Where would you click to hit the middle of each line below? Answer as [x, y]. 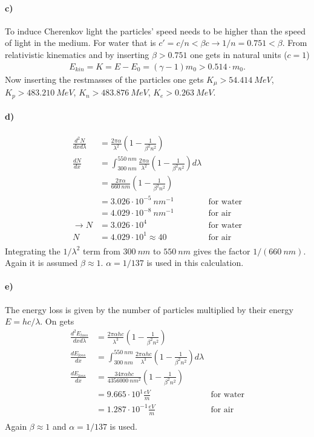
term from [102, 251]
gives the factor [222, 251]
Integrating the [33, 251]
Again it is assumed [41, 263]
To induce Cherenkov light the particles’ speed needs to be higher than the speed [155, 31]
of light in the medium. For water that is [80, 43]
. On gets [57, 321]
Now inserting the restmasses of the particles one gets [104, 79]
